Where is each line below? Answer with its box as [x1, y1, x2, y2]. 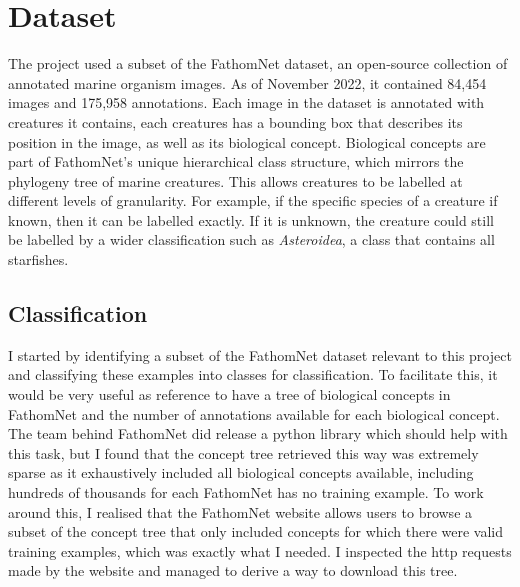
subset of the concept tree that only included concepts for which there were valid [8, 521, 504, 542]
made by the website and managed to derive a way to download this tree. [8, 560, 458, 581]
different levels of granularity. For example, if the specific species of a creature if [8, 190, 498, 211]
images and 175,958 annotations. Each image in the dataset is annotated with [8, 92, 485, 113]
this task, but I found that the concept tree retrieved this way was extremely [8, 442, 479, 463]
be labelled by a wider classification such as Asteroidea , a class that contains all [8, 229, 495, 250]
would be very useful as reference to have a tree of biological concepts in [8, 384, 451, 405]
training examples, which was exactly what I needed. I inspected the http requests [8, 540, 512, 561]
